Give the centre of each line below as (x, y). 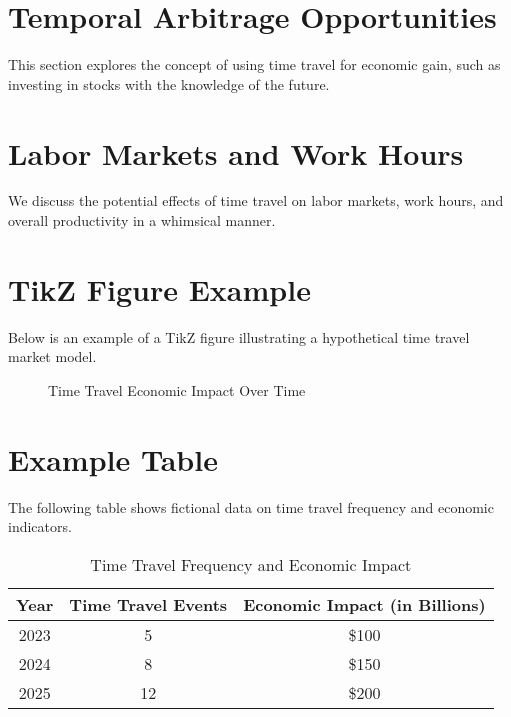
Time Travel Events (148, 604)
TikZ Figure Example (159, 288)
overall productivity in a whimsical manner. (142, 220)
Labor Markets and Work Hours (236, 152)
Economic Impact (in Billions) (364, 604)
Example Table (113, 458)
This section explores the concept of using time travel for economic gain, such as (254, 64)
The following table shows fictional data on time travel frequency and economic (251, 506)
